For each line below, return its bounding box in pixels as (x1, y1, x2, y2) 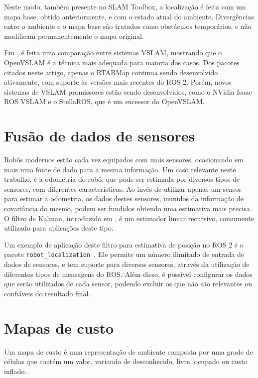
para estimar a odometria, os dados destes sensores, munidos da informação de (4, 193, 244, 204)
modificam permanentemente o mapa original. (4, 30, 144, 41)
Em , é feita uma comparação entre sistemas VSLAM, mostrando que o (4, 47, 222, 58)
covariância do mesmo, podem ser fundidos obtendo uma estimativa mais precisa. (4, 203, 252, 214)
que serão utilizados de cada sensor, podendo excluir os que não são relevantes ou (4, 278, 253, 289)
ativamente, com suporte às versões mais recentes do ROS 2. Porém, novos (4, 77, 232, 87)
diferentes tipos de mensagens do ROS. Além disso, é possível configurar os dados (4, 268, 253, 279)
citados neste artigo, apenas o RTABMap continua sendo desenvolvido (4, 67, 218, 77)
